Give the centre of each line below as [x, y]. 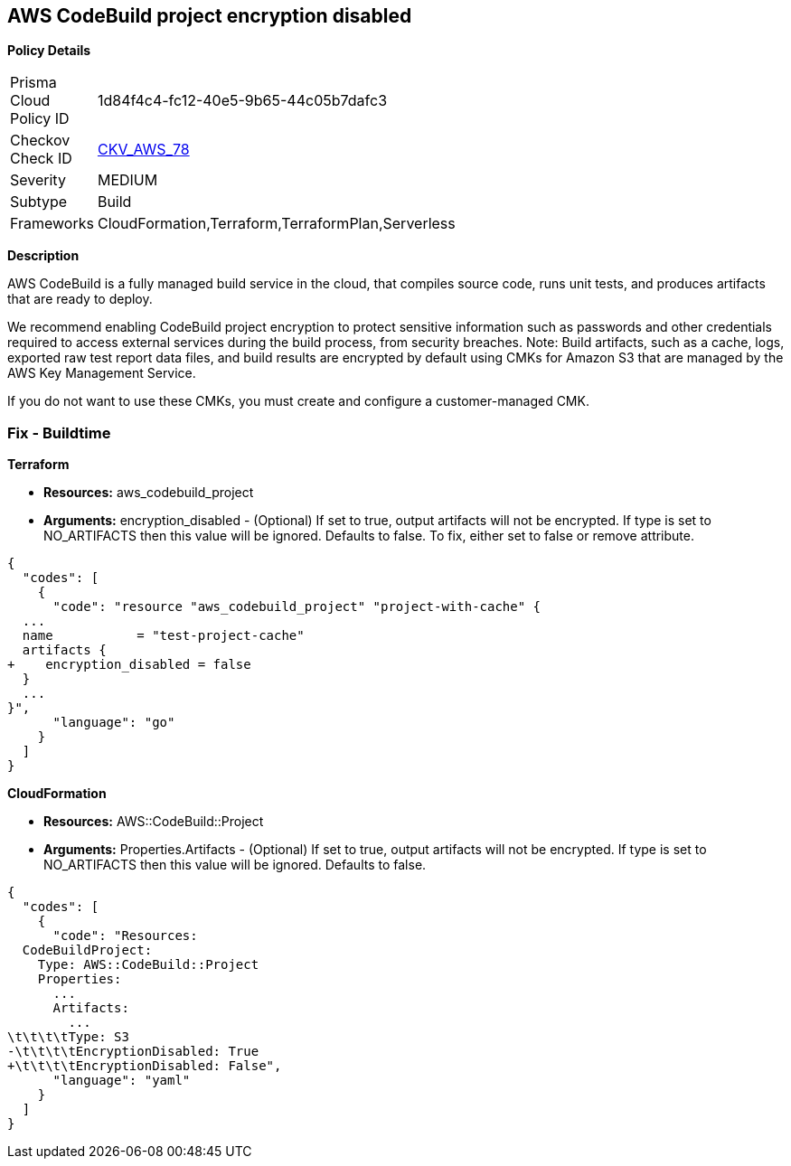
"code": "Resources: [125, 936]
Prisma [33, 83]
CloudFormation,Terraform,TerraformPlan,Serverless [276, 224]
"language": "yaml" [122, 1081]
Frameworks [52, 224]
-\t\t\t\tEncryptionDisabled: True [133, 1052]
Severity [38, 180]
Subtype [39, 202]
